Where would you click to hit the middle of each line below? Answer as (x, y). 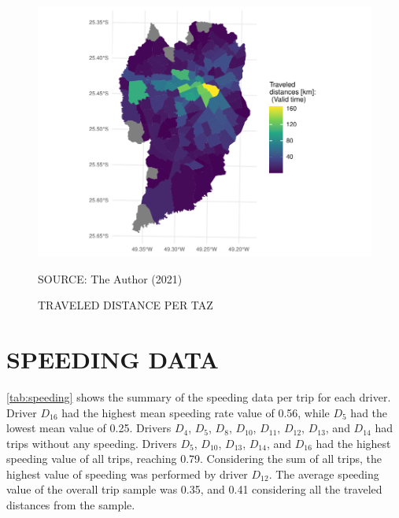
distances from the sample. (71, 505)
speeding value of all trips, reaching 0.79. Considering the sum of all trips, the (194, 459)
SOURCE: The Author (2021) (110, 278)
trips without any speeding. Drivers (92, 443)
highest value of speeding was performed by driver (127, 474)
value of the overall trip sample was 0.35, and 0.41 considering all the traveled (194, 489)
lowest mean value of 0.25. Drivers (89, 428)
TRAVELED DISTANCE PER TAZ (126, 305)
